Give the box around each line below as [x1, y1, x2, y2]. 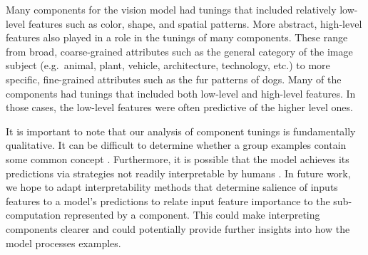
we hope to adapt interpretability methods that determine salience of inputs [6, 179, 338, 194]
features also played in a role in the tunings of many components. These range [6, 30, 348, 45]
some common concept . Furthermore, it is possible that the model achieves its [6, 151, 349, 166]
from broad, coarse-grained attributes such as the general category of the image [6, 43, 353, 58]
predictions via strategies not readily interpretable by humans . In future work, [6, 165, 351, 180]
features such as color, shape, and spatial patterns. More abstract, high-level [28, 16, 362, 31]
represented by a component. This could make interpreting [63, 207, 320, 222]
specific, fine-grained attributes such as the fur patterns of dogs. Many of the [6, 71, 342, 86]
